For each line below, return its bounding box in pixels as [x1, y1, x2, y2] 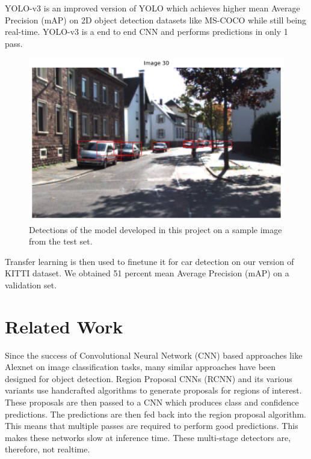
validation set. [5, 278, 57, 291]
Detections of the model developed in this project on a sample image [29, 223, 282, 236]
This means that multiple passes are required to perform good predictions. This [5, 419, 298, 432]
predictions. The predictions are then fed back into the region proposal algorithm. [5, 407, 307, 420]
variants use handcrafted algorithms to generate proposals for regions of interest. [5, 384, 302, 397]
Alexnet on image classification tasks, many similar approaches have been [5, 360, 276, 373]
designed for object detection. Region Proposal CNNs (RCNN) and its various [5, 372, 292, 385]
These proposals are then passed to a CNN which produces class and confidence [5, 396, 299, 409]
